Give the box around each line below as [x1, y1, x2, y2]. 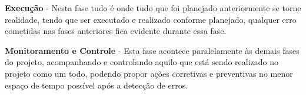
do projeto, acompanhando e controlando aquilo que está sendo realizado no [5, 56, 279, 68]
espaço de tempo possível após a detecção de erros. [5, 79, 188, 91]
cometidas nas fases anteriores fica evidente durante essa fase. [5, 25, 227, 37]
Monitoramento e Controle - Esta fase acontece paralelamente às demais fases [5, 44, 300, 56]
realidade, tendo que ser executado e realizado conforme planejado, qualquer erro [5, 13, 297, 25]
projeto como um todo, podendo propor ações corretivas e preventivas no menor [5, 67, 293, 79]
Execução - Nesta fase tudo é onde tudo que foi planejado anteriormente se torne [5, 2, 301, 13]
